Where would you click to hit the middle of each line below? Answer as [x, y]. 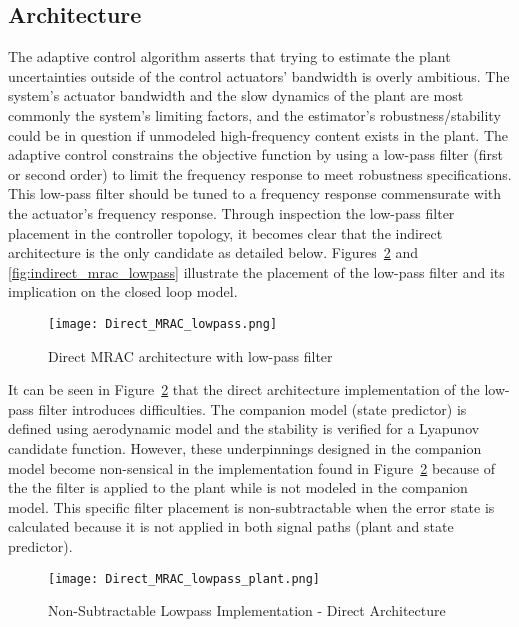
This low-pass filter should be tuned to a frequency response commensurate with [255, 193]
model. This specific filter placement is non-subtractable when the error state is [251, 506]
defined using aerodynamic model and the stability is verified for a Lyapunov [244, 428]
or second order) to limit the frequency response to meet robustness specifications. [260, 173]
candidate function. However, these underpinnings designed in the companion [245, 447]
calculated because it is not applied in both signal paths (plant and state [231, 526]
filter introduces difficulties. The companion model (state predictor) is [252, 408]
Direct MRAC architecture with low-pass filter [190, 355]
